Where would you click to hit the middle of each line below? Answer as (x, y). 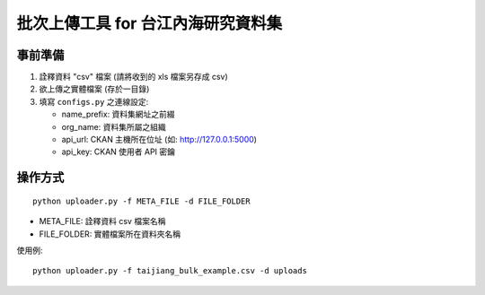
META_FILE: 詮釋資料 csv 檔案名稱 (102, 221)
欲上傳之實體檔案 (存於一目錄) (94, 89)
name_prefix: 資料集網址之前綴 (118, 114)
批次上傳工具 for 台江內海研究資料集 (150, 23)
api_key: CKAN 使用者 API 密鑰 (118, 152)
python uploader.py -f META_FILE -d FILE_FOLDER (141, 201)
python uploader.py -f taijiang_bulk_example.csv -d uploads (170, 271)
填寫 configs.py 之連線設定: (94, 101)
